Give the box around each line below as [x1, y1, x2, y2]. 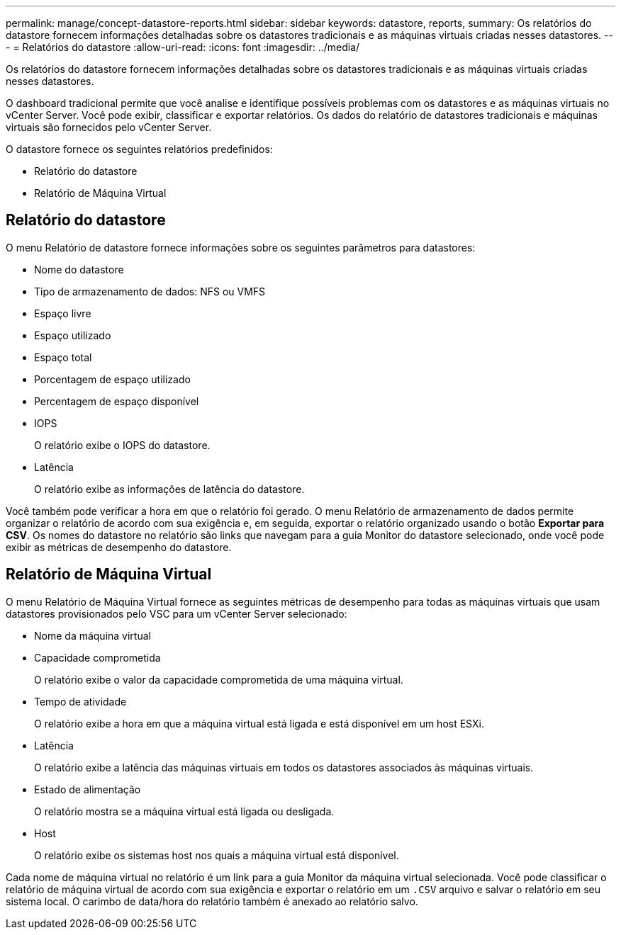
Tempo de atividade [34, 695, 127, 708]
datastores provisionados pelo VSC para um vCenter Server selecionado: [6, 607, 347, 620]
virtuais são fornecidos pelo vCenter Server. [6, 121, 212, 133]
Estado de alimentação [34, 783, 141, 795]
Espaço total [34, 351, 92, 363]
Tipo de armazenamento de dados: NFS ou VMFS [34, 285, 266, 297]
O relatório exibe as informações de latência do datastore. [34, 482, 305, 495]
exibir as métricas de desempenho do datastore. [6, 540, 232, 553]
